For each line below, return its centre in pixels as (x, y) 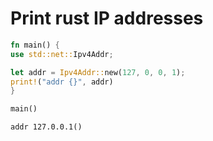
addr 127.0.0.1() (46, 127)
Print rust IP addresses (107, 18)
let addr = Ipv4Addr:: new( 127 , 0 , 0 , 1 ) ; (98, 72)
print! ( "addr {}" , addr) (62, 82)
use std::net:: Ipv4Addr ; (62, 54)
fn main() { (35, 45)
